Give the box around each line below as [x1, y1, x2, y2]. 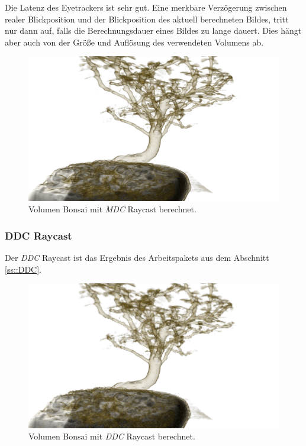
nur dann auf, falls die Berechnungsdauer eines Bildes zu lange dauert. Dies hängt [5, 24, 302, 37]
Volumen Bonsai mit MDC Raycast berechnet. [28, 203, 197, 215]
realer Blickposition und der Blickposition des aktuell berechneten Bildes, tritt [5, 12, 289, 25]
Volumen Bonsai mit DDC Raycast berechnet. [28, 430, 195, 442]
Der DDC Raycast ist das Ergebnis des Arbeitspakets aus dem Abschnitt [5, 251, 269, 264]
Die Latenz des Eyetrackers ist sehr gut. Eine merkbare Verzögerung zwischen [5, 1, 287, 13]
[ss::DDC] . [5, 263, 42, 275]
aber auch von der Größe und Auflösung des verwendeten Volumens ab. [5, 35, 264, 48]
